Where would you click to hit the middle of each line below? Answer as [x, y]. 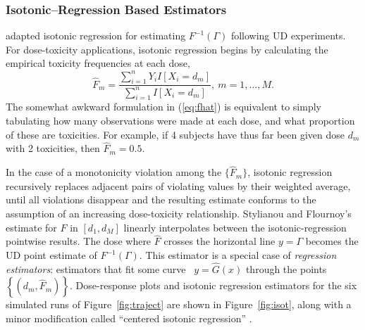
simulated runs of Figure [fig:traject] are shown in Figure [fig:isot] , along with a [179, 304]
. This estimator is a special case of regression [238, 255]
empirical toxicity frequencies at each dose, [98, 63]
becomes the [332, 241]
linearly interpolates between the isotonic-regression [235, 227]
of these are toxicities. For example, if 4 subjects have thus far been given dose [175, 134]
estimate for [31, 227]
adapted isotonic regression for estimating [96, 36]
